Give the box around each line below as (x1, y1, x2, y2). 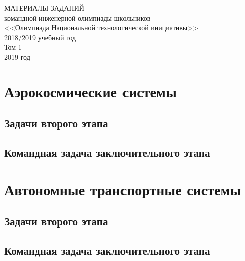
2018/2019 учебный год (4, 32, 76, 42)
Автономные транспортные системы (4, 179, 241, 199)
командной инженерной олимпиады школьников (4, 12, 151, 23)
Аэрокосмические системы (4, 81, 177, 101)
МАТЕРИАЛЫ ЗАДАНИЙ (4, 3, 84, 13)
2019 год (4, 51, 30, 62)
